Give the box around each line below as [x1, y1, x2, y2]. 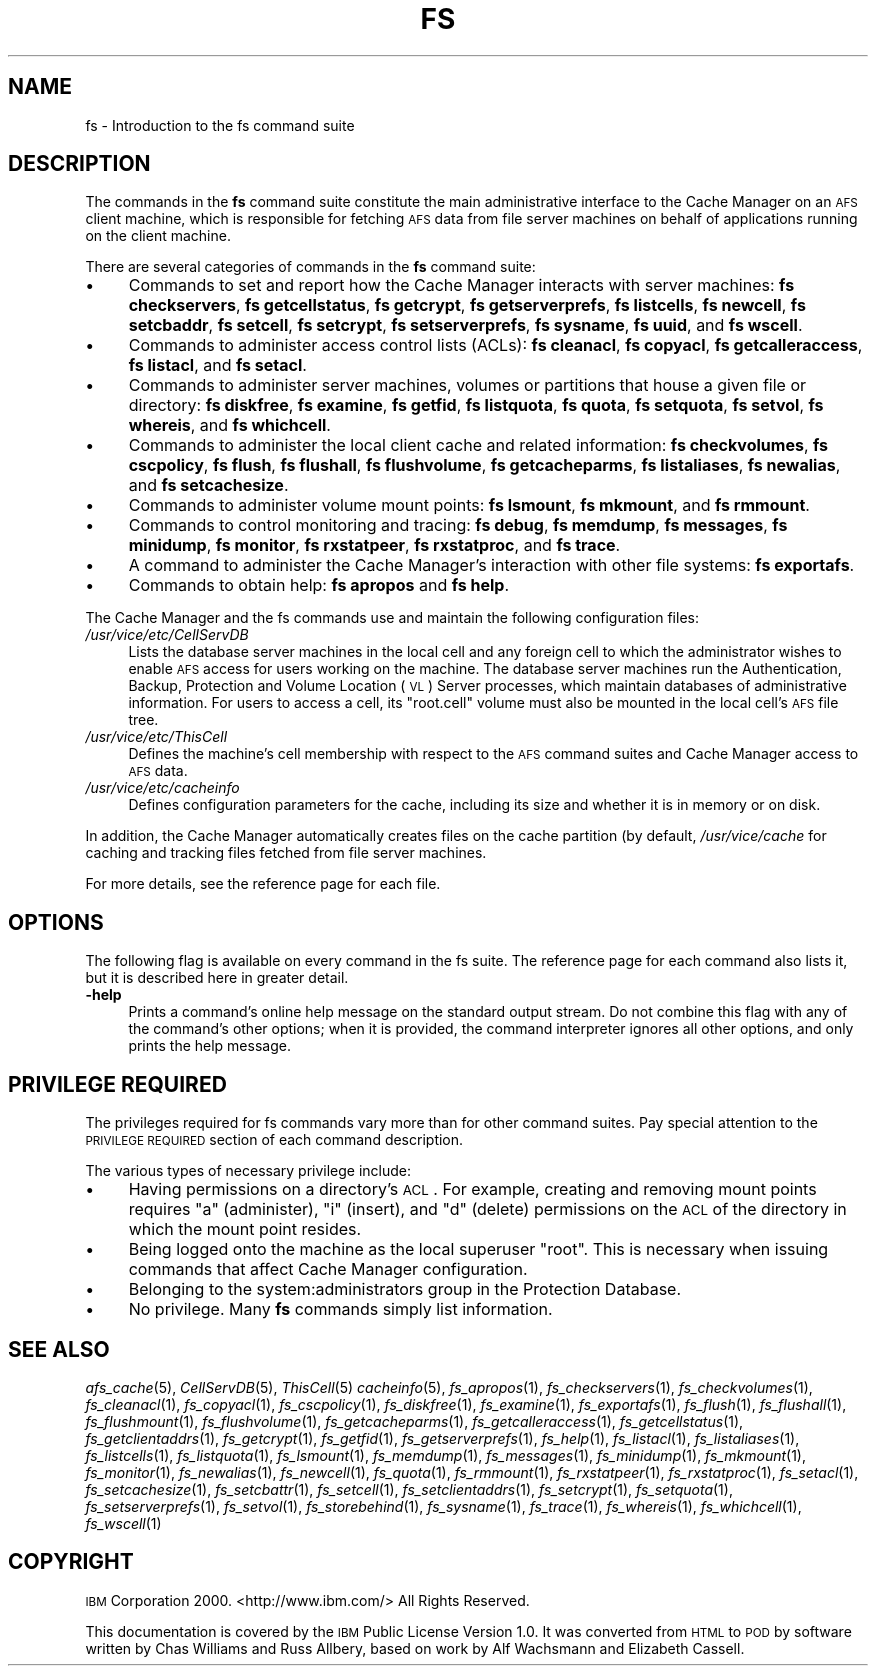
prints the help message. [128, 1037, 291, 1055]
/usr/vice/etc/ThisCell [85, 728, 228, 746]
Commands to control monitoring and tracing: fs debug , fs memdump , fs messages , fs [128, 515, 788, 536]
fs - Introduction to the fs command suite [85, 116, 355, 134]
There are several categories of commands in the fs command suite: [85, 258, 536, 276]
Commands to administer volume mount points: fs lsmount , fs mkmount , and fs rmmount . [128, 495, 810, 516]
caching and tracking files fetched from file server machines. [85, 844, 487, 862]
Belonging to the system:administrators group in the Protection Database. [128, 1279, 682, 1300]
